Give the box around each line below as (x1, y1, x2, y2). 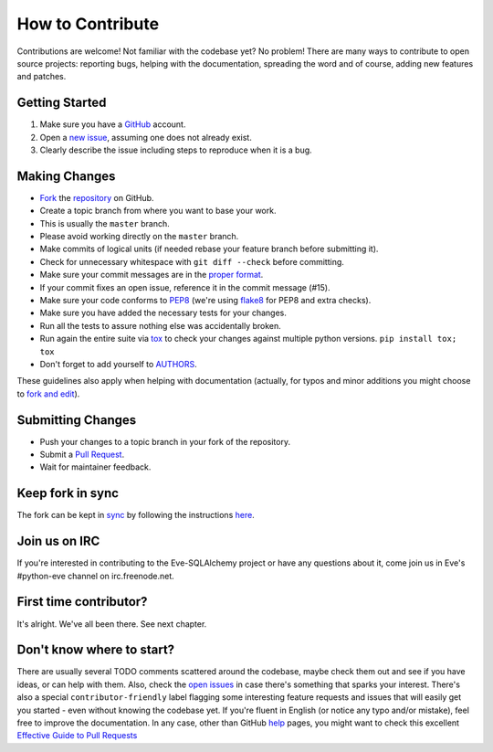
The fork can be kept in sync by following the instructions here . (16, 510, 255, 521)
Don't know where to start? (16, 642, 175, 658)
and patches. (16, 71, 67, 82)
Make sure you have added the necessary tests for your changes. (39, 307, 287, 319)
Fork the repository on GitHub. (39, 192, 154, 203)
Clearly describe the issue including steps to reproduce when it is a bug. (39, 144, 312, 155)
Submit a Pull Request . (39, 449, 125, 461)
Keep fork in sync (16, 485, 119, 502)
